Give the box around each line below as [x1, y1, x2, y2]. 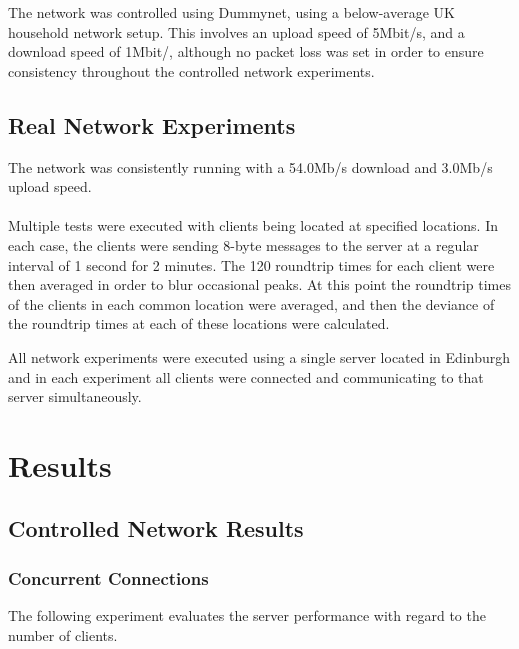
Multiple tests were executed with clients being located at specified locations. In [8, 215, 498, 236]
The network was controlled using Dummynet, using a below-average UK [8, 2, 455, 22]
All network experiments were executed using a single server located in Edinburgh [8, 346, 510, 367]
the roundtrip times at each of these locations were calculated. [8, 313, 390, 334]
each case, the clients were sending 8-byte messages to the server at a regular [8, 234, 479, 255]
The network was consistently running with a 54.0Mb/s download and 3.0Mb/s [8, 156, 493, 177]
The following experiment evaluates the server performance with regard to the [8, 605, 486, 626]
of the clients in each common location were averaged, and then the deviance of [8, 293, 495, 314]
